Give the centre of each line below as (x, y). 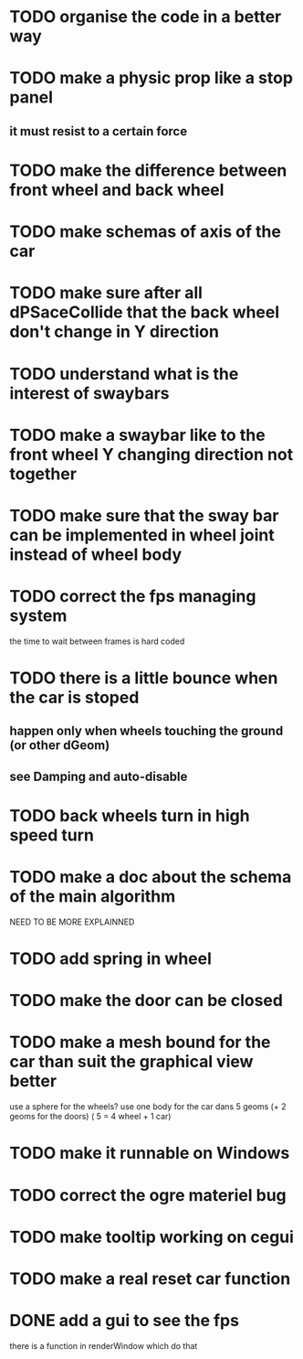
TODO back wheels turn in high (130, 815)
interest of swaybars (89, 393)
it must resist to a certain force (99, 131)
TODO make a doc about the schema (151, 877)
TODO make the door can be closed (146, 1001)
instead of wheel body (96, 554)
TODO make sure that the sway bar (144, 515)
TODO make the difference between (148, 170)
